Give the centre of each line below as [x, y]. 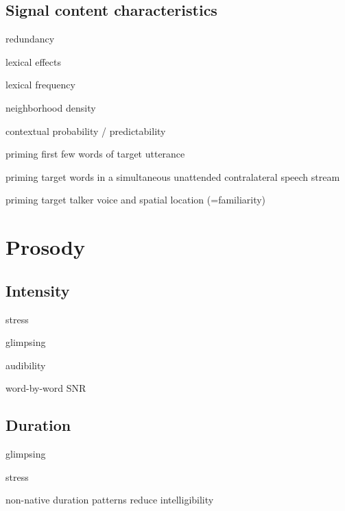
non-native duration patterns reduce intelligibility [110, 500]
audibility [26, 365]
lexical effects [33, 61]
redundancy [30, 39]
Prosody [45, 247]
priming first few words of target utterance [95, 154]
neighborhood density [51, 107]
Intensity [38, 290]
